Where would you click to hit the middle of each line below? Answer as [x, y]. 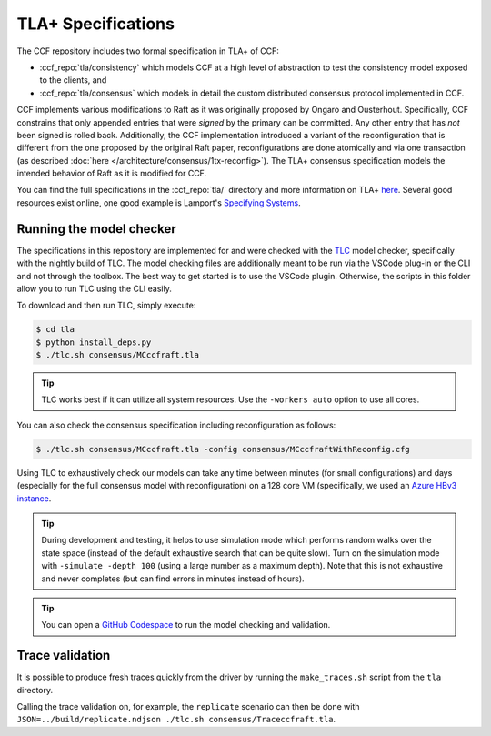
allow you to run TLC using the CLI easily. [94, 288]
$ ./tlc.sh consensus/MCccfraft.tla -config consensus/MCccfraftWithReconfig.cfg [223, 449]
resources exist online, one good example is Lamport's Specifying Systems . [159, 202]
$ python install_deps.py [94, 342]
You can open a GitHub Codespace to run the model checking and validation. [186, 625]
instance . [34, 498]
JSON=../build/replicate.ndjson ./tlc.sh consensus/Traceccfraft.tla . [176, 720]
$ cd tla [55, 329]
